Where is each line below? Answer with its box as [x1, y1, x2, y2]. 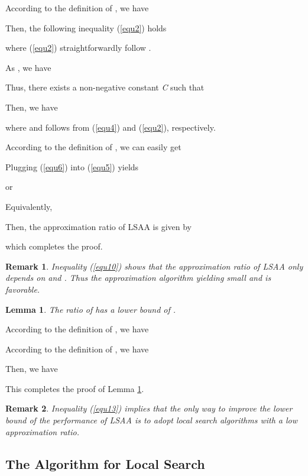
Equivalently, [5, 200, 53, 212]
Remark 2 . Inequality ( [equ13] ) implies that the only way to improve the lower [5, 402, 293, 415]
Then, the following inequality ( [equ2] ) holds [5, 21, 167, 34]
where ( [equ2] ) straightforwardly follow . [5, 41, 151, 54]
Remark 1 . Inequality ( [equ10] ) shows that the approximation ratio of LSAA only [5, 260, 303, 272]
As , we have [5, 61, 51, 73]
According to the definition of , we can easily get [5, 141, 181, 153]
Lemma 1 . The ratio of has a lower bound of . [5, 303, 176, 315]
